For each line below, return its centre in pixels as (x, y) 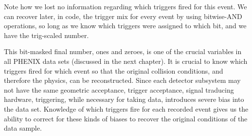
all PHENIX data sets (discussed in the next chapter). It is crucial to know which (126, 61)
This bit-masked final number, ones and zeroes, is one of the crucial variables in (123, 51)
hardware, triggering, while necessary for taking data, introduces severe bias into (124, 99)
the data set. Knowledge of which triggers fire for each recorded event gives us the (126, 108)
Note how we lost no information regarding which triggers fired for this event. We (126, 6)
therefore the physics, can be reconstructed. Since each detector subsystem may (122, 80)
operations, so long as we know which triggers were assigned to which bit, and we (125, 26)
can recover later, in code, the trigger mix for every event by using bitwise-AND (123, 16)
